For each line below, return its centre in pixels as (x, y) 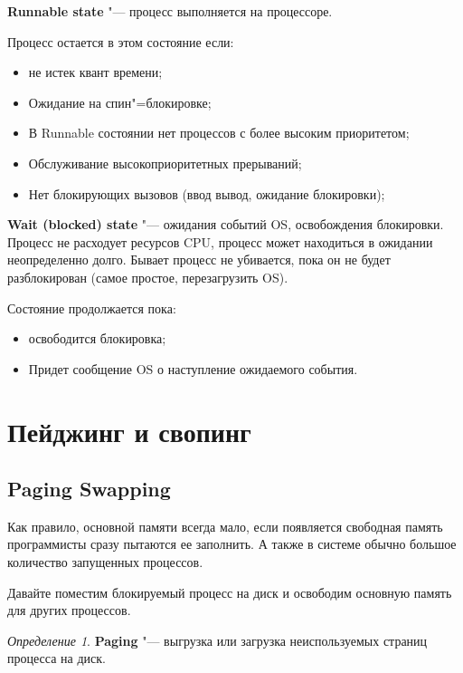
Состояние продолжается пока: (92, 308)
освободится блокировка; (97, 338)
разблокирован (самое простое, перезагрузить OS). (148, 277)
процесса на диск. (57, 658)
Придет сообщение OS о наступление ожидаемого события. (193, 368)
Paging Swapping (89, 489)
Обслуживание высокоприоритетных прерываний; (165, 163)
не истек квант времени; (95, 72)
